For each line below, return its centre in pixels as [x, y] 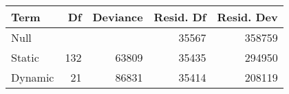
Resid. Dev [247, 17]
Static [25, 57]
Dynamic [33, 77]
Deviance [118, 17]
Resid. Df [180, 17]
